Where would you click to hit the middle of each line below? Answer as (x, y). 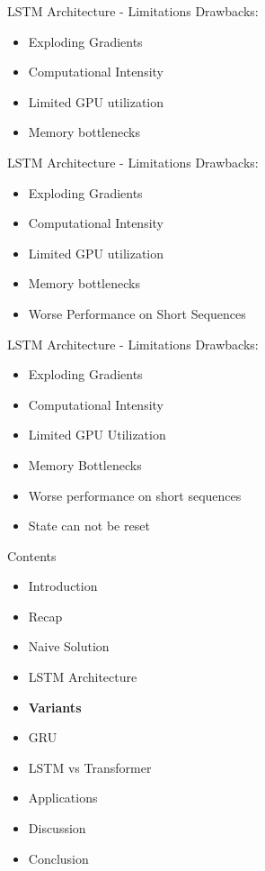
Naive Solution (69, 646)
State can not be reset (89, 526)
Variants (55, 707)
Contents (32, 555)
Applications (63, 798)
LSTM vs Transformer (90, 767)
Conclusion (58, 858)
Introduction (63, 586)
